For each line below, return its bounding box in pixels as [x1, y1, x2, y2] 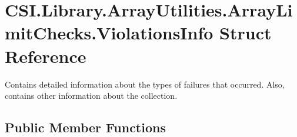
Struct [219, 21, 272, 45]
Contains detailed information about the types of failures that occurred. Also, [5, 78, 285, 90]
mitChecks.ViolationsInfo [5, 21, 213, 45]
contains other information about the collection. [5, 89, 178, 102]
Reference [5, 44, 86, 68]
